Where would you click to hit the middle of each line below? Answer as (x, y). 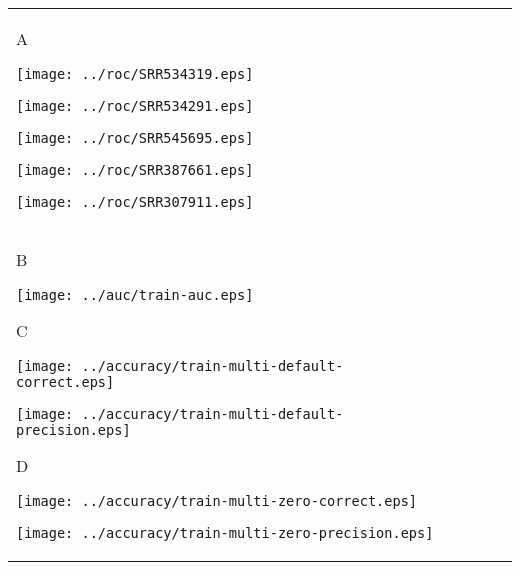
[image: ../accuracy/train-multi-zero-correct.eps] (217, 501)
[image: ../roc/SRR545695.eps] (135, 138)
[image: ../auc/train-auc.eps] (135, 295)
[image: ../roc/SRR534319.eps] (135, 74)
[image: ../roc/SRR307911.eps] (135, 202)
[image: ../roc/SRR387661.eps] (135, 170)
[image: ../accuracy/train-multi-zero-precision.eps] (225, 533)
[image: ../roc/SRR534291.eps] (135, 106)
